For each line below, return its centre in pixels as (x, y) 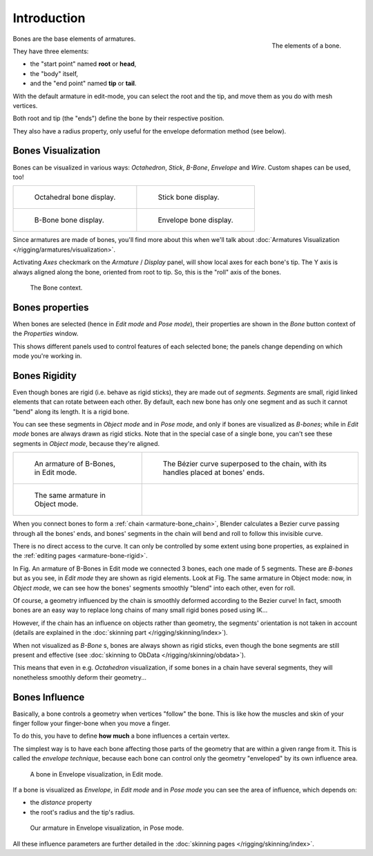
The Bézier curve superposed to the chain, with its (245, 464)
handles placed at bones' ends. (214, 472)
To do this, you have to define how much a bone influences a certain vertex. (122, 736)
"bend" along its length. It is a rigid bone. (71, 411)
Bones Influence (49, 697)
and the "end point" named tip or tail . (83, 84)
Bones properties (51, 307)
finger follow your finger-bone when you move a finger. (92, 723)
